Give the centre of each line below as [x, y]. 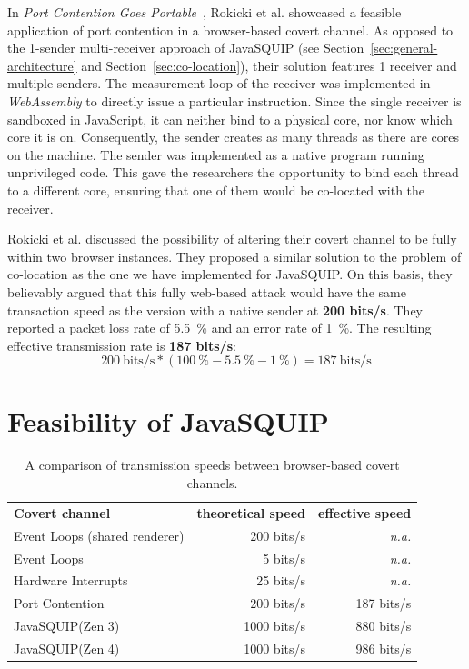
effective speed [365, 512]
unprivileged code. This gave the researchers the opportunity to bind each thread [233, 172]
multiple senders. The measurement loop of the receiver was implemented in [219, 83]
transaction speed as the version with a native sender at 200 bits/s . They [215, 310]
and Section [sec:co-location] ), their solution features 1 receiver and [269, 65]
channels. [212, 483]
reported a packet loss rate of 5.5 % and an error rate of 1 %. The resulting [220, 328]
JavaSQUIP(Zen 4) [67, 648]
